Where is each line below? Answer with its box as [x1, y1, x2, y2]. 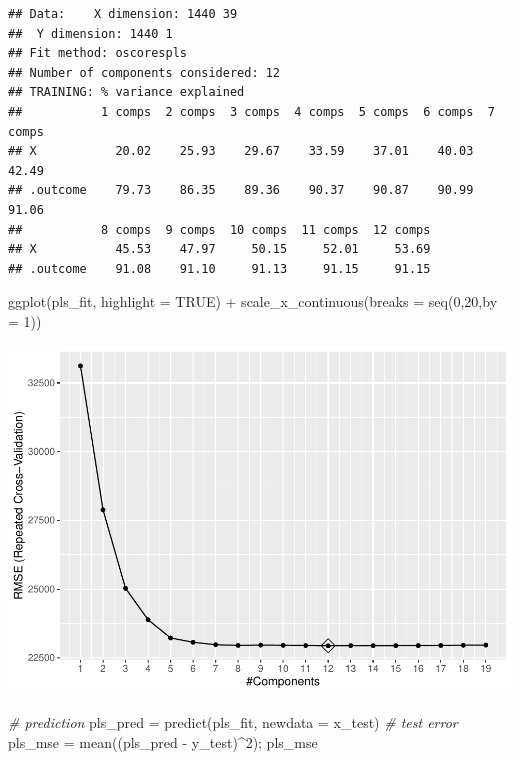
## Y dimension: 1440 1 [8, 26, 173, 41]
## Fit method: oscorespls [8, 46, 187, 61]
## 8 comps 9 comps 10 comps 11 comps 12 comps [8, 222, 431, 237]
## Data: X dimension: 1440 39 [8, 7, 238, 21]
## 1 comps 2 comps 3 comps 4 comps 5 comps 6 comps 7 [8, 104, 495, 119]
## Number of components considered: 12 [8, 65, 281, 80]
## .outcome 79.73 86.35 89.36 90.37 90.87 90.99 [8, 183, 474, 198]
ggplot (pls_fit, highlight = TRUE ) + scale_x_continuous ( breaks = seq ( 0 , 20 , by [8, 291, 498, 312]
